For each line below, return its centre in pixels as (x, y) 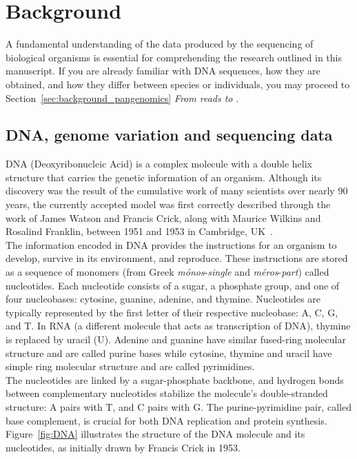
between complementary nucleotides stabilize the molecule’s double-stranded (167, 393)
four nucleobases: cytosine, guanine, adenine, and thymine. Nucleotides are (163, 299)
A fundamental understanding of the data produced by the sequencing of (160, 44)
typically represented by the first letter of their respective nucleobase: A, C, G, (172, 312)
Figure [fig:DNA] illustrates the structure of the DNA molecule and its (155, 434)
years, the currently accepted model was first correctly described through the (168, 204)
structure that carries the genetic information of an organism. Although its (164, 177)
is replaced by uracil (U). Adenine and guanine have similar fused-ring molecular (176, 339)
